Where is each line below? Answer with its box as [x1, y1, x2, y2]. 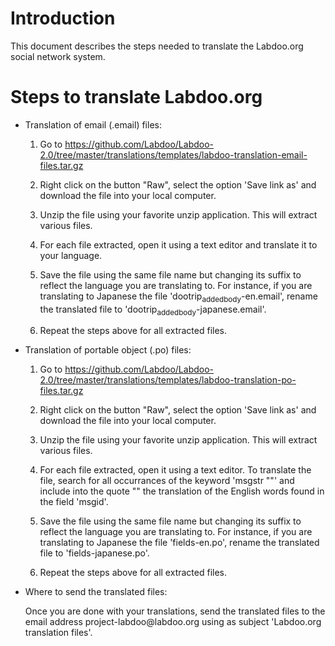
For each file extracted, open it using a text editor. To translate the [39, 464, 312, 476]
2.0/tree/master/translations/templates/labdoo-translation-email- [39, 148, 308, 161]
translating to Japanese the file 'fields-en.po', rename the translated [39, 537, 320, 549]
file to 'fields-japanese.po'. [39, 547, 150, 559]
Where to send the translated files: [24, 586, 168, 598]
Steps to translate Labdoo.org [10, 86, 263, 109]
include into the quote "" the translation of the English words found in [39, 485, 325, 497]
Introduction [10, 7, 116, 30]
